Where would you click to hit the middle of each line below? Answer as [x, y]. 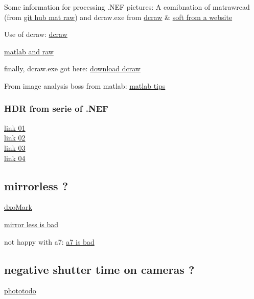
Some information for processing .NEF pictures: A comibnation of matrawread [127, 7]
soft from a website [202, 17]
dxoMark [18, 207]
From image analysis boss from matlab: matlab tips [85, 85]
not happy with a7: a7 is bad [49, 241]
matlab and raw [29, 51]
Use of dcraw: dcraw [36, 34]
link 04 [15, 158]
